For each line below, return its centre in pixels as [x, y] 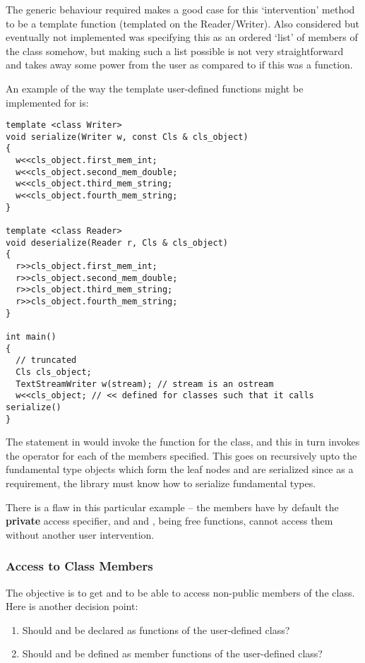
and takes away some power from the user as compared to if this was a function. [179, 65]
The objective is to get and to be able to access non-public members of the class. [180, 592]
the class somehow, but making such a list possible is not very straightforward [175, 50]
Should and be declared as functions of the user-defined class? [156, 629]
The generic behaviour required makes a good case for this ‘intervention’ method [180, 9]
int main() [31, 336]
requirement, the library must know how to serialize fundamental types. [161, 483]
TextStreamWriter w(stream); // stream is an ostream [145, 384]
